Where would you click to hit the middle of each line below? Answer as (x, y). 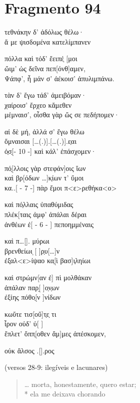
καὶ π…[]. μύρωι (27, 241)
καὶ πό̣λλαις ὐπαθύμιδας (39, 204)
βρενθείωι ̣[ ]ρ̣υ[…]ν (32, 250)
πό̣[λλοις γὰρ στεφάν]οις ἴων (45, 168)
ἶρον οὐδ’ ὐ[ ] (24, 324)
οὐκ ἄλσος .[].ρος (29, 350)
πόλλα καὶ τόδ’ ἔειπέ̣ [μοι (41, 58)
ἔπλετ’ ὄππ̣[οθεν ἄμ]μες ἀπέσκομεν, (55, 333)
